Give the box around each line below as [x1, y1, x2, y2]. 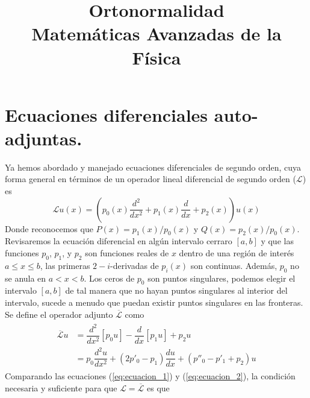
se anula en [5, 271, 46, 284]
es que [147, 382, 170, 394]
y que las [261, 235, 294, 247]
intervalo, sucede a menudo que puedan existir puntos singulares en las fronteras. [5, 296, 303, 309]
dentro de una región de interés [179, 247, 294, 259]
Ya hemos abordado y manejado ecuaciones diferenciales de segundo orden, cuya [5, 160, 301, 173]
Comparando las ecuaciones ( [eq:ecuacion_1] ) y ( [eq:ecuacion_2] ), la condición [5, 370, 296, 382]
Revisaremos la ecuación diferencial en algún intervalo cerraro [5, 235, 232, 247]
